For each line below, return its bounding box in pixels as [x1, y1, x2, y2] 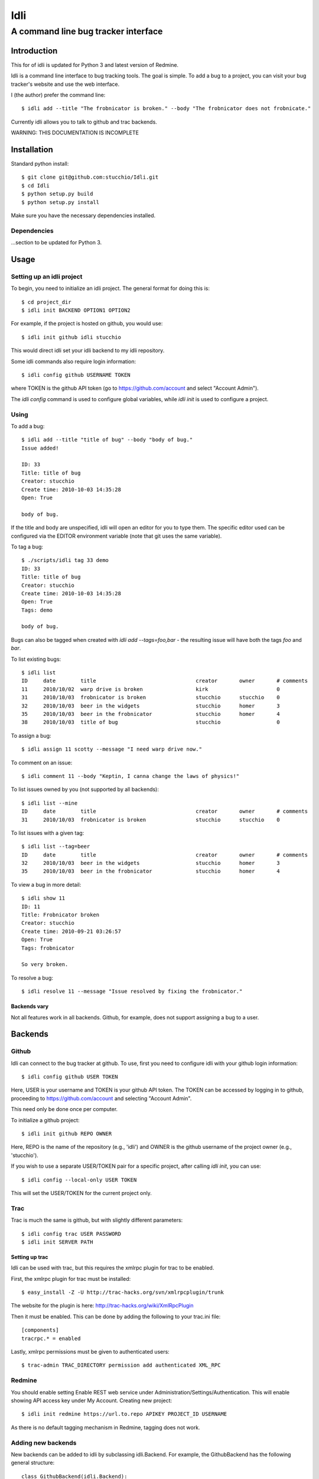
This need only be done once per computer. [11, 1106, 118, 1113]
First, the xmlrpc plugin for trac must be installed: [11, 1275, 131, 1282]
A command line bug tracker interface [11, 26, 163, 37]
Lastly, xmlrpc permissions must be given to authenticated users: [11, 1348, 170, 1355]
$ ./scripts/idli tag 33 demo [21, 557, 109, 564]
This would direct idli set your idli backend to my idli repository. [11, 347, 165, 354]
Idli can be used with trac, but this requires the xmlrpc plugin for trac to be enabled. [11, 1264, 214, 1271]
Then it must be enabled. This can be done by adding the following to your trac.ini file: [11, 1313, 221, 1320]
